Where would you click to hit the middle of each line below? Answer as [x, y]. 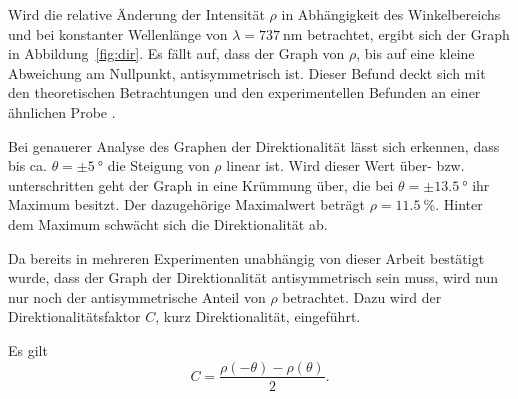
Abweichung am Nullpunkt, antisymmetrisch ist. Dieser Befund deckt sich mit [247, 72]
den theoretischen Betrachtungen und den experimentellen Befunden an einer [244, 92]
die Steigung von [158, 165]
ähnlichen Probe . [62, 111]
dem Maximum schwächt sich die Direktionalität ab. [168, 223]
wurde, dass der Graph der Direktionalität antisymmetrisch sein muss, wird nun [253, 277]
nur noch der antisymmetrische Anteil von [137, 296]
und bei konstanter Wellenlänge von [118, 33]
